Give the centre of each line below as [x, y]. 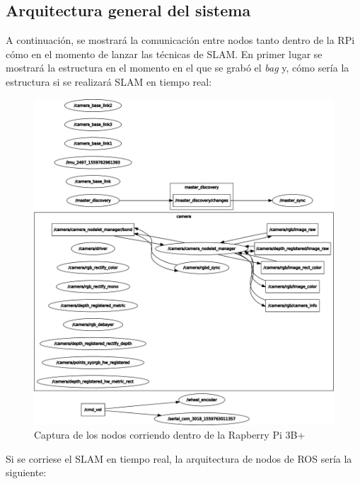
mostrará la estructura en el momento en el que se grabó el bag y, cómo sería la [178, 68]
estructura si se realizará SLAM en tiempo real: [109, 81]
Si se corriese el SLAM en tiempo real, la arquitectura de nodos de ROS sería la [179, 458]
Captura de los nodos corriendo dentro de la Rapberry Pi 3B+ [170, 435]
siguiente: [26, 472]
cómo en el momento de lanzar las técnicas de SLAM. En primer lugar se [164, 54]
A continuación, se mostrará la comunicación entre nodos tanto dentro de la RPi [180, 40]
